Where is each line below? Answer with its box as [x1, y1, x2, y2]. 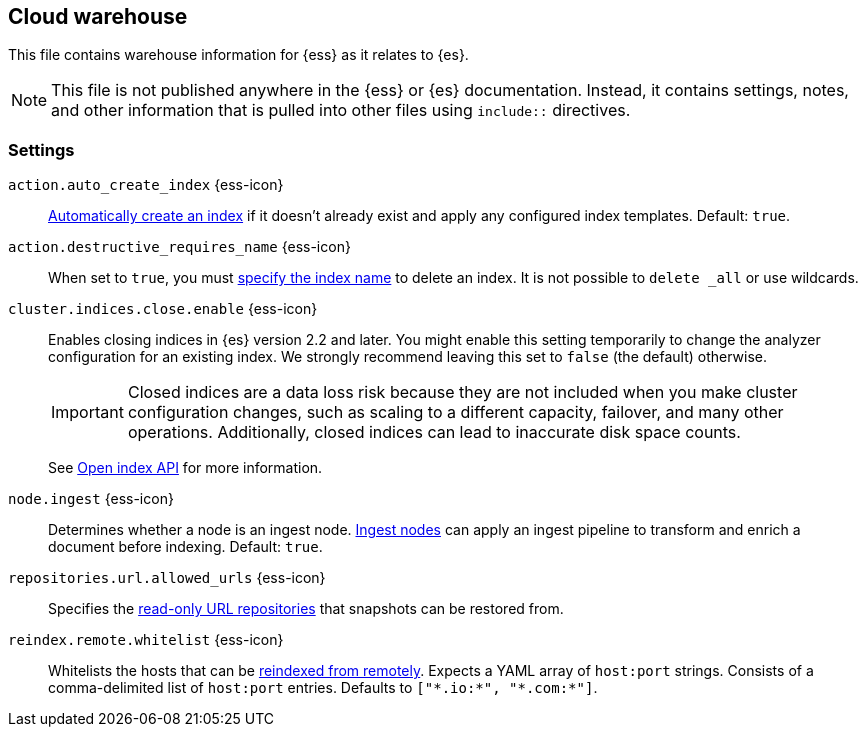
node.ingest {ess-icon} [8, 490, 174, 508]
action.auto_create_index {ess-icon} [8, 176, 284, 194]
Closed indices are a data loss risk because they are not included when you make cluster [127, 382, 798, 403]
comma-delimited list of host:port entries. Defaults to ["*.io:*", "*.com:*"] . [48, 679, 598, 697]
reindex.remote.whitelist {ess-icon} [8, 631, 284, 649]
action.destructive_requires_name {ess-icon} [8, 238, 351, 256]
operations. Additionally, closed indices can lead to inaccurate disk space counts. [127, 422, 741, 443]
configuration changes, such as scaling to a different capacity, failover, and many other [127, 402, 784, 423]
